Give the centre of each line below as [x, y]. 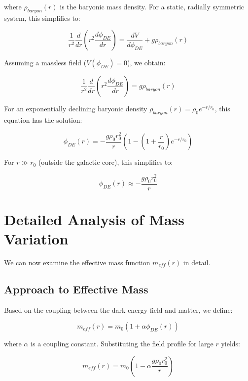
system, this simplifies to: [42, 18]
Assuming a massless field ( [45, 63]
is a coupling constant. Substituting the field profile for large [122, 344]
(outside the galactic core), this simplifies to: [106, 162]
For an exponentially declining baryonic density [76, 109]
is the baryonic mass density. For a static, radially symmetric [152, 6]
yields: [230, 344]
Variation [36, 238]
